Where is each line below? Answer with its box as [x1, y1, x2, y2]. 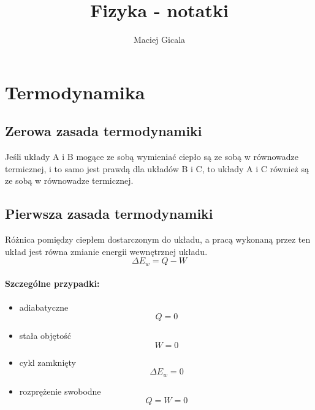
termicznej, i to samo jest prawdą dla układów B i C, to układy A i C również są [5, 162, 309, 175]
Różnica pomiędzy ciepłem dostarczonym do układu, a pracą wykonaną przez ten [5, 233, 311, 246]
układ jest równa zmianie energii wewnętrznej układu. [5, 245, 208, 257]
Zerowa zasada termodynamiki [5, 121, 202, 140]
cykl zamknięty [19, 355, 76, 368]
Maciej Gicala [133, 33, 186, 46]
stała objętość [19, 329, 71, 342]
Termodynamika [5, 79, 145, 104]
